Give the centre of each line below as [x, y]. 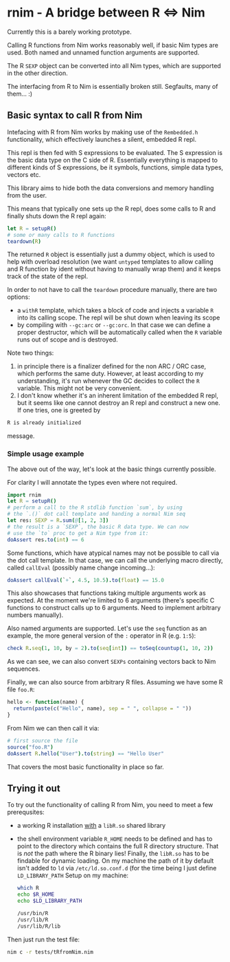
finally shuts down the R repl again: [57, 216]
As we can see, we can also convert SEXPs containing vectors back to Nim [112, 662]
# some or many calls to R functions [61, 235]
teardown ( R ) [24, 241]
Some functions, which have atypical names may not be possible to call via [113, 553]
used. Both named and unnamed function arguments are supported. [103, 52]
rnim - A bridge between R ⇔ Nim [106, 13]
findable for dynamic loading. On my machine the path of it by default [115, 861]
